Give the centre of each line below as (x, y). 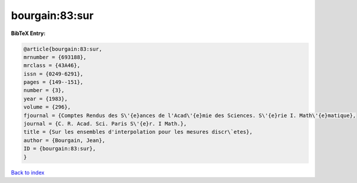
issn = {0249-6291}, (53, 74)
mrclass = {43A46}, (52, 66)
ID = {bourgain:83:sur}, (60, 149)
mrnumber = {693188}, (55, 57)
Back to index (28, 172)
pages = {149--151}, (53, 82)
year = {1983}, (46, 99)
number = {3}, (44, 90)
